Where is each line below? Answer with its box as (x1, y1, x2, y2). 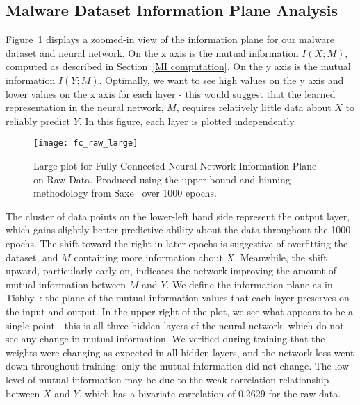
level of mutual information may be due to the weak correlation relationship (6, 372, 329, 386)
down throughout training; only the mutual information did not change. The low (6, 358, 350, 373)
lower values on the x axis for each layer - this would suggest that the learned (6, 86, 336, 101)
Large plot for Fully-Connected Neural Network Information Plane (33, 158, 317, 173)
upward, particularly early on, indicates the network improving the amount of (6, 263, 336, 278)
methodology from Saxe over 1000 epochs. (33, 185, 217, 200)
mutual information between (6, 276, 126, 291)
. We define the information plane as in (166, 276, 333, 291)
